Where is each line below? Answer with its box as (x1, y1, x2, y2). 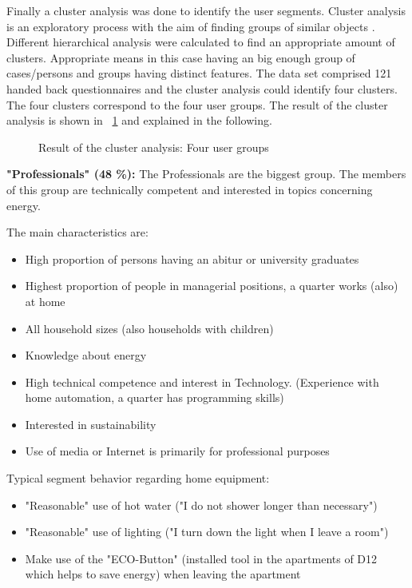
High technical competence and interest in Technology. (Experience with (25, 373, 379, 390)
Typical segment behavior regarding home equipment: (6, 470, 270, 487)
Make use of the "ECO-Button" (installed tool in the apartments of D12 (25, 550, 378, 566)
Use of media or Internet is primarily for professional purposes (25, 443, 330, 459)
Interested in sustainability (25, 415, 156, 432)
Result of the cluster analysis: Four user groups (38, 138, 269, 155)
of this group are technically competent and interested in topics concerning (6, 181, 373, 197)
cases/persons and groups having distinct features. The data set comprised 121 (6, 65, 392, 81)
